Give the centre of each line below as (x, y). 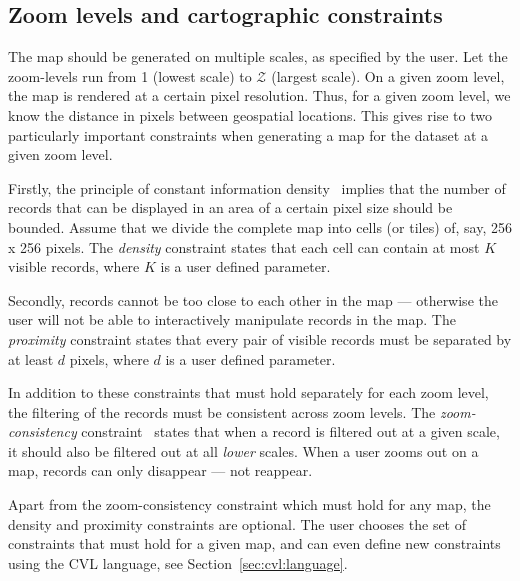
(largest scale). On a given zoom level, (388, 75)
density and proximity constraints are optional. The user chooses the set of (237, 523)
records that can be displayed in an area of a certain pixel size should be (230, 207)
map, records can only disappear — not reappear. (160, 470)
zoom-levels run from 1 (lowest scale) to (130, 75)
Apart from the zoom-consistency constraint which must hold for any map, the (249, 504)
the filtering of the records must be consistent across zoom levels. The (222, 411)
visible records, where (74, 266)
